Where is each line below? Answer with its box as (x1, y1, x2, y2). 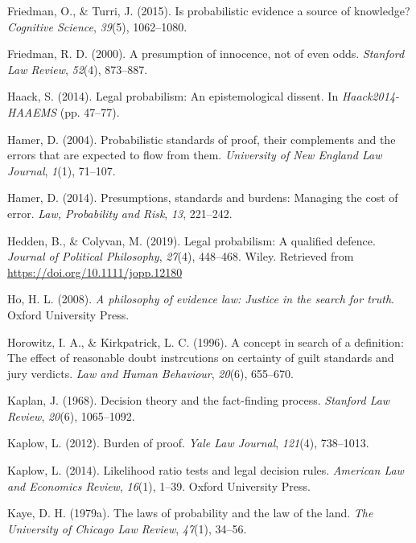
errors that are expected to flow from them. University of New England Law (7, 146, 382, 163)
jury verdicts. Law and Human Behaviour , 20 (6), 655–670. (7, 364, 294, 381)
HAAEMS (7, 103, 57, 120)
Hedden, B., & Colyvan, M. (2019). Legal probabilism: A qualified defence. (7, 232, 376, 249)
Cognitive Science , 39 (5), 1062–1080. (7, 18, 187, 35)
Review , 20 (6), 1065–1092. (7, 407, 135, 424)
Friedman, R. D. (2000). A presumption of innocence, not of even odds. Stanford (7, 45, 405, 62)
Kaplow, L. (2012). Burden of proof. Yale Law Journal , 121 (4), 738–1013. (7, 434, 369, 451)
